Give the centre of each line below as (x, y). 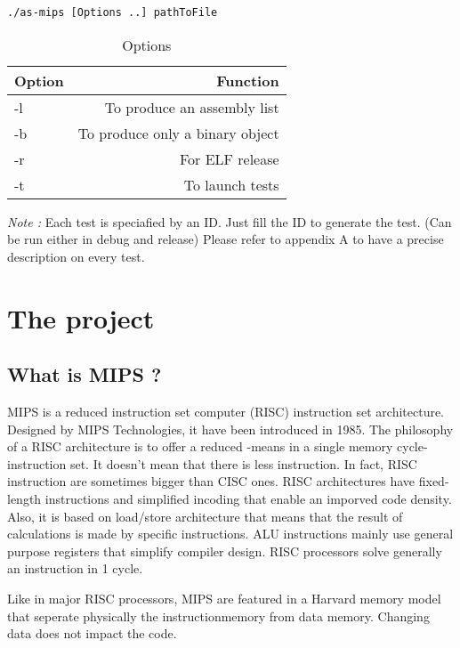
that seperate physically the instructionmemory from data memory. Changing (218, 616)
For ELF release (229, 158)
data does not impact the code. (92, 633)
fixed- (434, 481)
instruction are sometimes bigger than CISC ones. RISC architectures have (211, 481)
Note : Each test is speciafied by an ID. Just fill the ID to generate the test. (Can (230, 221)
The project (81, 317)
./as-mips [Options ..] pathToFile (113, 12)
